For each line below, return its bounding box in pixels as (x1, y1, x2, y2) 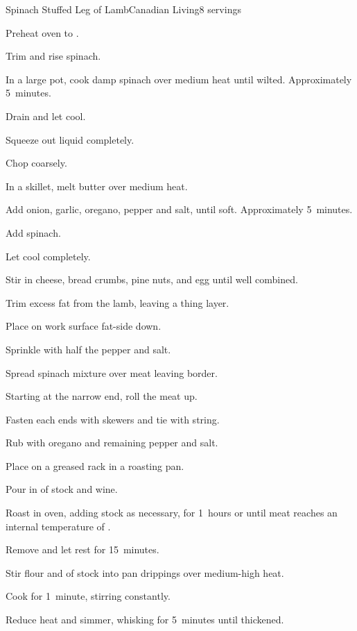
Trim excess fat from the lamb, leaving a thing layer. (6, 295, 229, 310)
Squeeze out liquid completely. (6, 132, 134, 146)
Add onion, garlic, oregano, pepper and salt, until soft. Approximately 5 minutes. (6, 202, 353, 217)
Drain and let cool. (6, 108, 86, 123)
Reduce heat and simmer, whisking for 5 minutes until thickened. (6, 612, 284, 627)
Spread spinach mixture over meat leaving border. (6, 365, 218, 380)
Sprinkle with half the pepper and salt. (6, 342, 171, 356)
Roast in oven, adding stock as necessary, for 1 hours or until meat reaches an (6, 505, 338, 520)
